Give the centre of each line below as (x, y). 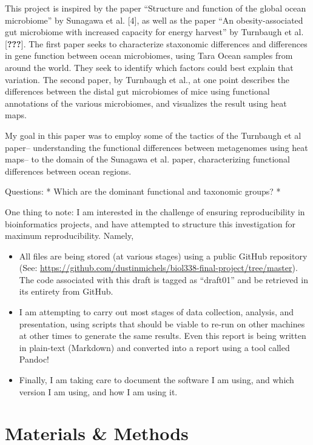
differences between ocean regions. (68, 171)
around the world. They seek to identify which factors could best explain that (149, 67)
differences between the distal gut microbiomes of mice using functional (137, 91)
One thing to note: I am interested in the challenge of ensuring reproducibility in (155, 211)
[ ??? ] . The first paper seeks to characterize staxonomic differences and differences (156, 43)
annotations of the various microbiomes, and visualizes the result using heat (146, 103)
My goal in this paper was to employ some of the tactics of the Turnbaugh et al (153, 135)
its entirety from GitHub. (66, 291)
